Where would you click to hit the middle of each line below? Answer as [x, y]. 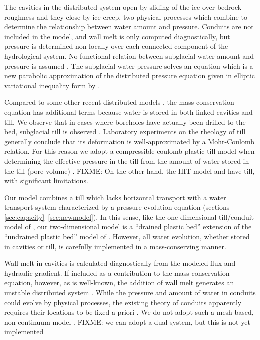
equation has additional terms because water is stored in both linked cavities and [128, 111]
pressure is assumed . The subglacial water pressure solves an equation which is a [129, 65]
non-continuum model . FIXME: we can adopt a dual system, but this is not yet [127, 322]
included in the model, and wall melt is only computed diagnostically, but [117, 36]
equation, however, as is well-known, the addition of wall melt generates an [119, 283]
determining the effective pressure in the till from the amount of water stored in [127, 160]
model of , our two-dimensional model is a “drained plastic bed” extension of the [128, 227]
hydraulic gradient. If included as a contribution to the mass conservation [117, 273]
